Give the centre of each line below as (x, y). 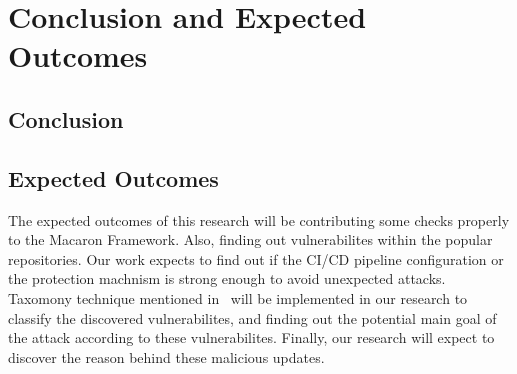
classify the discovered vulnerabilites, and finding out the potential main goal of (252, 317)
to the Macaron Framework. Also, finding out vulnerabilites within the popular (250, 239)
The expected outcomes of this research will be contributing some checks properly (259, 219)
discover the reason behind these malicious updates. (166, 356)
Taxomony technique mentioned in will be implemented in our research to (238, 297)
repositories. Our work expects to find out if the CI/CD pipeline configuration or (256, 258)
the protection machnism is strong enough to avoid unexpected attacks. (227, 278)
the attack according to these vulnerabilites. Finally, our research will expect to (251, 337)
